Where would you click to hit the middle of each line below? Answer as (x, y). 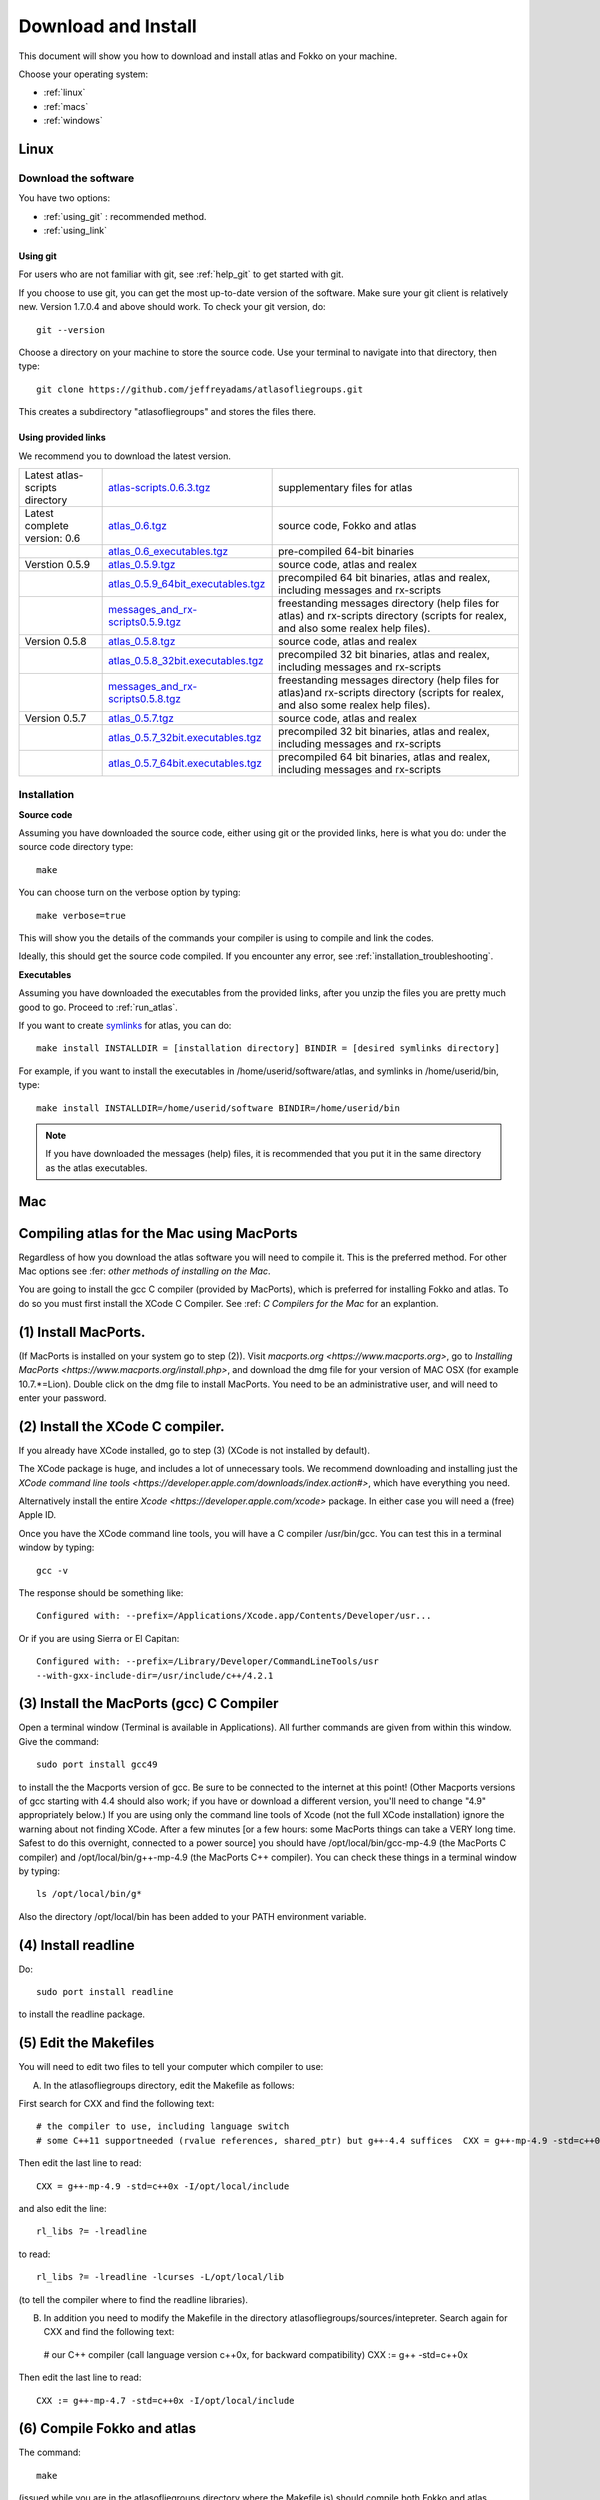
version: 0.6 (52, 538)
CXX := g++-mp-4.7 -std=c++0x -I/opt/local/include (165, 2400)
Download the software (76, 178)
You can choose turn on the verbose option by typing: (129, 892)
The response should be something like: (101, 1592)
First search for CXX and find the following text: (116, 2104)
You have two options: (64, 198)
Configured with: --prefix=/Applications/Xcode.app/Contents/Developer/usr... (234, 1616)
